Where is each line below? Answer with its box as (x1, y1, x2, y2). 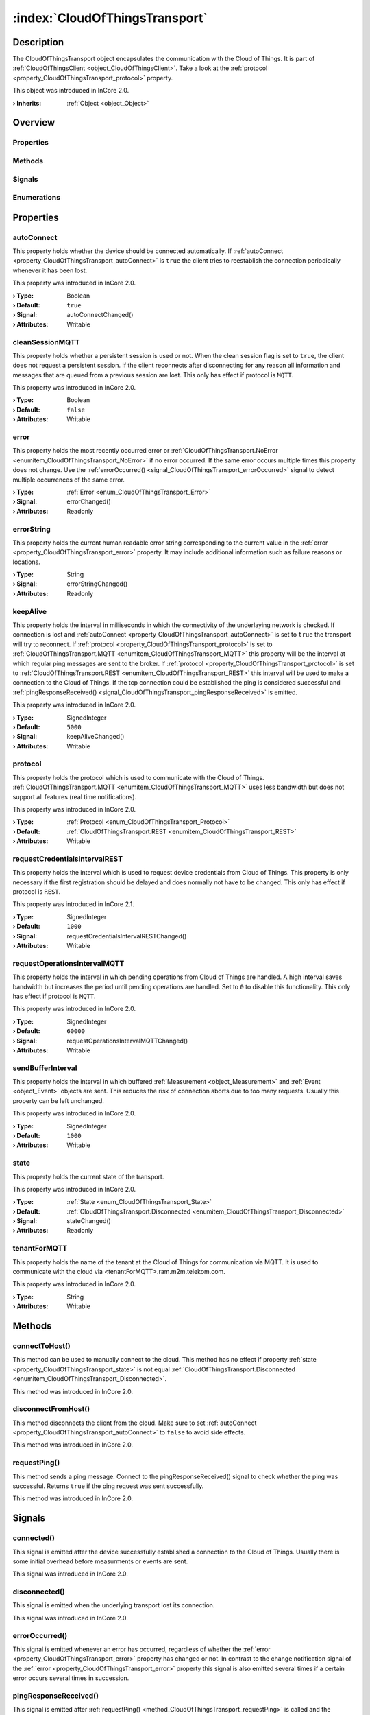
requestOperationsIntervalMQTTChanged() (66, 1037, 188, 1045)
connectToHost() (12, 1341, 71, 1351)
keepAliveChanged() (66, 733, 125, 741)
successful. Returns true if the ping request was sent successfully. (12, 1482, 204, 1490)
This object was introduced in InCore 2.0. (12, 86, 129, 95)
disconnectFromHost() (12, 1404, 90, 1414)
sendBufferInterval (12, 1063, 77, 1073)
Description (12, 36, 64, 48)
